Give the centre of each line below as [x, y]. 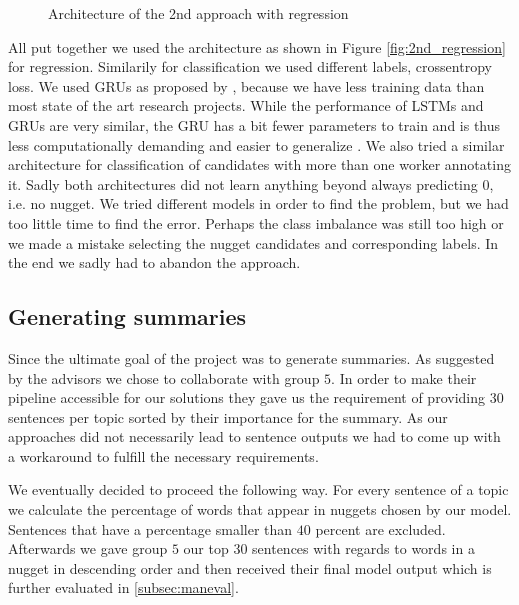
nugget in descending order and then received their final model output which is [250, 567]
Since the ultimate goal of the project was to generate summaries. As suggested [251, 357]
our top [206, 548]
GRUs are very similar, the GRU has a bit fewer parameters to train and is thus [254, 124]
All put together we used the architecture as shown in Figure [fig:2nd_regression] [257, 46]
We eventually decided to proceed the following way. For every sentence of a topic [258, 489]
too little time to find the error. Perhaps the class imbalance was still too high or [256, 222]
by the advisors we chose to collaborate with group [164, 377]
